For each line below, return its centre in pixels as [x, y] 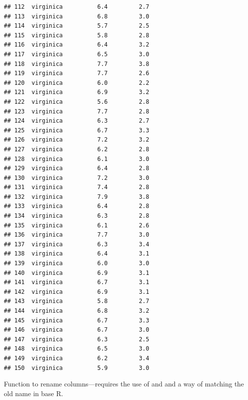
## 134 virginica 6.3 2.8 [77, 216]
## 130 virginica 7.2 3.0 [77, 178]
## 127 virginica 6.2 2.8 [77, 149]
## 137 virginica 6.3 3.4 [77, 244]
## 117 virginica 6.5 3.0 [77, 54]
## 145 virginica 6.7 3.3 [77, 320]
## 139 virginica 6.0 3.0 [77, 264]
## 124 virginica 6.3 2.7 [77, 121]
